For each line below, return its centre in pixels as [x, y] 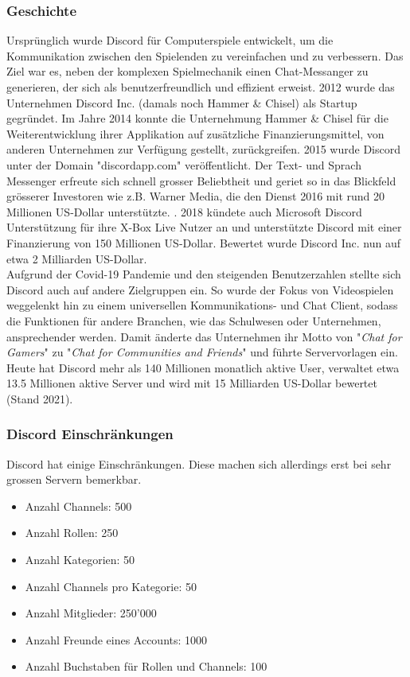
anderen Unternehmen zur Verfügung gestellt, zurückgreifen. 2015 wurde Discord [203, 149]
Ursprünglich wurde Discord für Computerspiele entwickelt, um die [170, 40]
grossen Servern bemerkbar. [74, 479]
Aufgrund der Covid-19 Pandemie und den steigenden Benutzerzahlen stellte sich [204, 274]
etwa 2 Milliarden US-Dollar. [77, 258]
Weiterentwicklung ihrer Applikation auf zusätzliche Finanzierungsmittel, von [195, 133]
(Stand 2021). [40, 398]
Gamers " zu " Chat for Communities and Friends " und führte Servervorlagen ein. [202, 352]
